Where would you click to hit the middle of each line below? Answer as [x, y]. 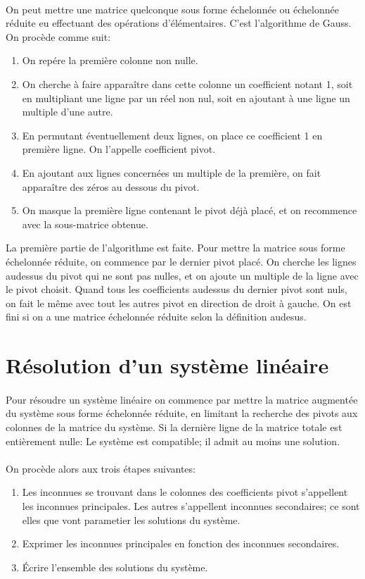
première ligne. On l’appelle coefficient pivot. [119, 149]
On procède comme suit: [58, 36]
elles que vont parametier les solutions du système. [131, 519]
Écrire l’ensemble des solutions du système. [115, 567]
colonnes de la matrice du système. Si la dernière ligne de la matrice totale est [174, 427]
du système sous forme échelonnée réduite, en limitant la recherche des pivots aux [182, 413]
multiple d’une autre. [68, 112]
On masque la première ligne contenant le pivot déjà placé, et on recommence [190, 210]
